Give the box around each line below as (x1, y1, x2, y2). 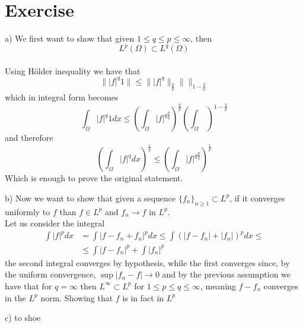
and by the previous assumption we (162, 268, 291, 280)
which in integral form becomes (5, 91, 119, 103)
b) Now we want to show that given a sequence (5, 191, 176, 204)
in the (5, 291, 26, 304)
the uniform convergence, (5, 268, 96, 280)
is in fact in (122, 291, 164, 304)
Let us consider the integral (5, 217, 105, 229)
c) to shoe (5, 311, 41, 324)
